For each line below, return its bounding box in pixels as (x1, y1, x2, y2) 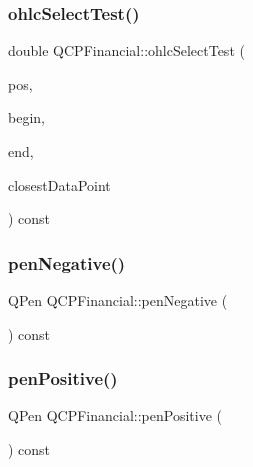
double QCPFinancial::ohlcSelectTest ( (8, 40, 245, 61)
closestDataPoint (8, 174, 111, 195)
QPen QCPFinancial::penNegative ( (8, 290, 228, 310)
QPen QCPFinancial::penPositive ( (8, 405, 223, 426)
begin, (8, 107, 45, 128)
